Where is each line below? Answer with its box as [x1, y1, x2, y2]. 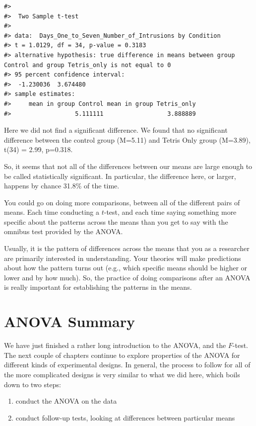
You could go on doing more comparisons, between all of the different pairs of [4, 197, 240, 207]
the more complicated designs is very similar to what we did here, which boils [4, 369, 240, 379]
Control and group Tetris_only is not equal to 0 [4, 61, 171, 69]
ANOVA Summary [4, 311, 135, 332]
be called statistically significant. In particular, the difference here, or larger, [4, 170, 236, 181]
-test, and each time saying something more [104, 207, 237, 217]
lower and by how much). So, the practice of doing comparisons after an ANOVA [4, 272, 251, 282]
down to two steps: [4, 379, 61, 389]
